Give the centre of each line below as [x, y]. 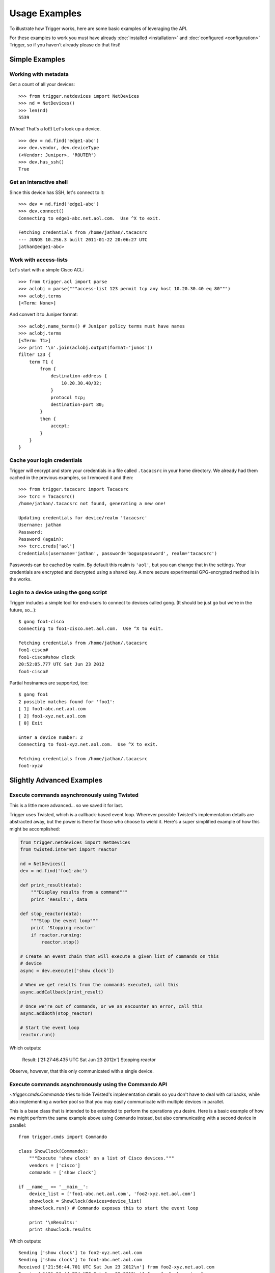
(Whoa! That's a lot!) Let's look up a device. [55, 129]
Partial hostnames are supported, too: [49, 683]
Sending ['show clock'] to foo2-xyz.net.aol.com [80, 1252]
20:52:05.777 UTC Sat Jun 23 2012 [61, 664]
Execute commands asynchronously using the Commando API [88, 1084]
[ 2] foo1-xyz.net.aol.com [52, 716]
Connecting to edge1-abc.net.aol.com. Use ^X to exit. [90, 218]
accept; [60, 426]
